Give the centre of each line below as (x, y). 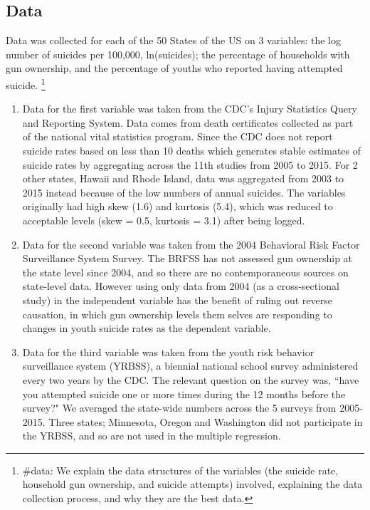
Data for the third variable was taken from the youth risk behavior (168, 352)
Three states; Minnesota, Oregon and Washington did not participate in (206, 421)
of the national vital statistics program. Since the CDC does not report (178, 136)
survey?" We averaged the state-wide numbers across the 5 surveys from (179, 408)
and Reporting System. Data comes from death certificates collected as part (188, 122)
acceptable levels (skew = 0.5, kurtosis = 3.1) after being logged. (164, 220)
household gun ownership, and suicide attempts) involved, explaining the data (192, 484)
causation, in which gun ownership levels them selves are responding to (177, 314)
